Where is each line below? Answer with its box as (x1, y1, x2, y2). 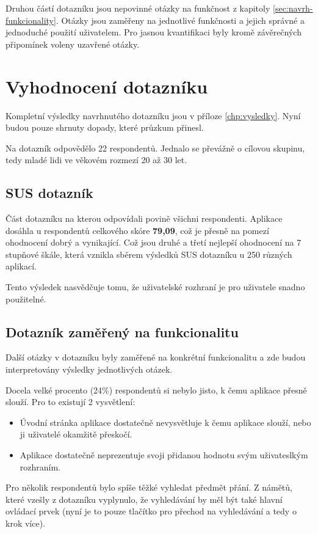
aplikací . (5, 260, 37, 272)
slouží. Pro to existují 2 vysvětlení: (5, 395, 136, 408)
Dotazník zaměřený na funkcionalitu (5, 322, 239, 341)
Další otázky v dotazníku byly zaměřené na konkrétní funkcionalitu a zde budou (5, 351, 306, 364)
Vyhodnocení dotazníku (5, 73, 208, 98)
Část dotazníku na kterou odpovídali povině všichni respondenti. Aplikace (5, 212, 283, 225)
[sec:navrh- (273, 2, 313, 14)
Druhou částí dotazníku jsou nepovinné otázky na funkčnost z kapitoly (5, 2, 270, 14)
